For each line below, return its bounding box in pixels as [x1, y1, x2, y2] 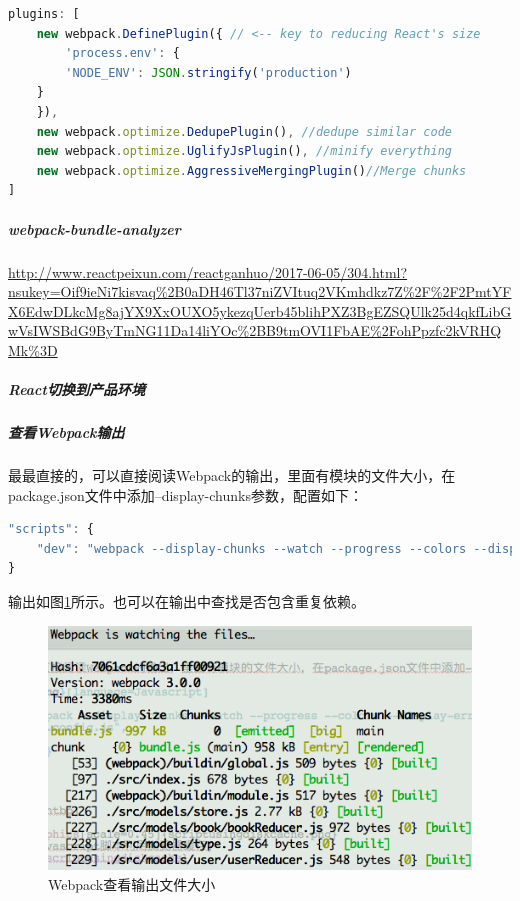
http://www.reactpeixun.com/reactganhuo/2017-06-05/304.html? [8, 261, 408, 282]
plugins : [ [8, 7, 80, 21]
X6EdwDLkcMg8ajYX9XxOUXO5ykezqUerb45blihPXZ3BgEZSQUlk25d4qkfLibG [8, 300, 512, 321]
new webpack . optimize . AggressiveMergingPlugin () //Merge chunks [36, 163, 467, 178]
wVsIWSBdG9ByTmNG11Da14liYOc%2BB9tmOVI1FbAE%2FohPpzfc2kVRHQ [8, 320, 502, 341]
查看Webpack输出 [8, 422, 125, 443]
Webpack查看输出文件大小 [48, 873, 216, 894]
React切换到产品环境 [8, 379, 145, 400]
